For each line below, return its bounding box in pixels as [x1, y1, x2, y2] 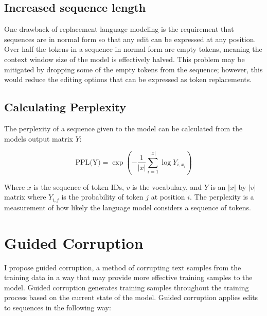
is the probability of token [61, 191, 144, 202]
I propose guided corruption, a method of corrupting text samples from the [4, 262, 241, 272]
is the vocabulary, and [132, 181, 202, 192]
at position [151, 191, 185, 202]
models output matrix [4, 133, 73, 144]
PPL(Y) [75, 159, 101, 166]
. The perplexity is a [190, 191, 254, 202]
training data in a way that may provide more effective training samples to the [4, 272, 253, 283]
